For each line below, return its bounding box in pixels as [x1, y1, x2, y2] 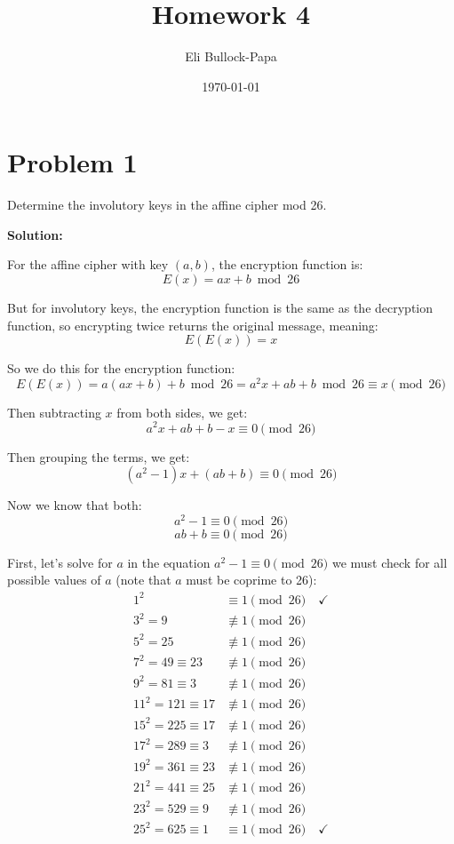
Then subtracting [7, 402, 101, 421]
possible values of [7, 570, 101, 589]
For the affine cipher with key [7, 255, 169, 274]
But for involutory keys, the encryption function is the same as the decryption [7, 299, 434, 317]
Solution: [7, 225, 63, 243]
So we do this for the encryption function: [7, 359, 235, 378]
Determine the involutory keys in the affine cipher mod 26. [7, 195, 327, 214]
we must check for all [331, 553, 448, 571]
